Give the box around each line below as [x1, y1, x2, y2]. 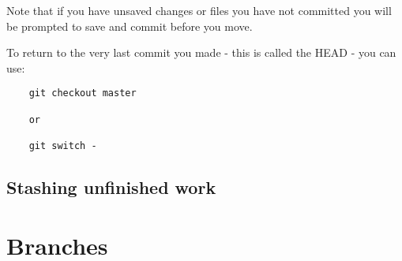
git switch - [28, 140, 97, 151]
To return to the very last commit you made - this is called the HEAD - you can [6, 44, 396, 61]
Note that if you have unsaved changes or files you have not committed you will [6, 2, 392, 18]
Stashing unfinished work [6, 175, 216, 199]
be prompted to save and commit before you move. [6, 17, 253, 34]
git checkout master [28, 88, 137, 99]
